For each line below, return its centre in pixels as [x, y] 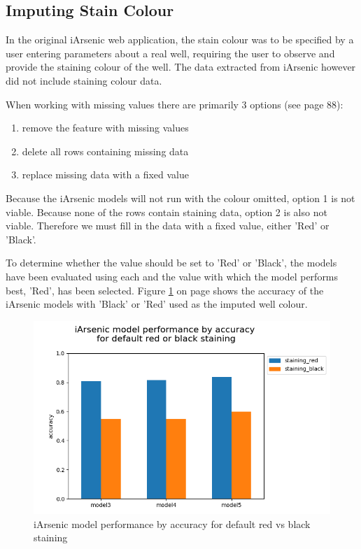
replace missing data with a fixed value [105, 174]
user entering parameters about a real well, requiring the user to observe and [170, 53]
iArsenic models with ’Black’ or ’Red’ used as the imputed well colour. [157, 304]
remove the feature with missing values [105, 128]
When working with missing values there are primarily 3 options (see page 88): [175, 104]
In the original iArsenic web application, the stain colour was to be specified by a [180, 40]
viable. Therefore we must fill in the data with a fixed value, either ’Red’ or [168, 226]
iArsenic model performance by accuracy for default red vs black [172, 523]
